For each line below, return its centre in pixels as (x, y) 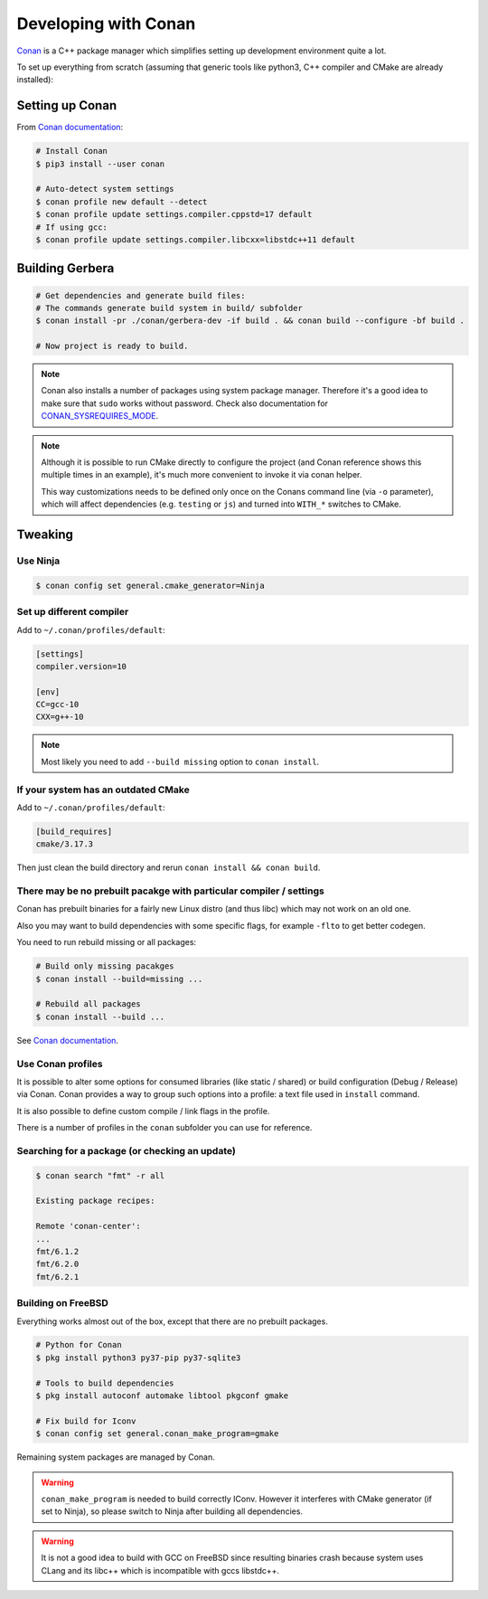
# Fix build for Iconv (86, 1421)
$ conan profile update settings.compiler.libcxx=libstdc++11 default (196, 239)
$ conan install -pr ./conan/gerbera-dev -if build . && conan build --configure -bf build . (250, 321)
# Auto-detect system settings (105, 189)
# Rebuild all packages (89, 1004)
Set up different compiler (73, 612)
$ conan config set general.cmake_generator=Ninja (150, 585)
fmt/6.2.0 (57, 1264)
